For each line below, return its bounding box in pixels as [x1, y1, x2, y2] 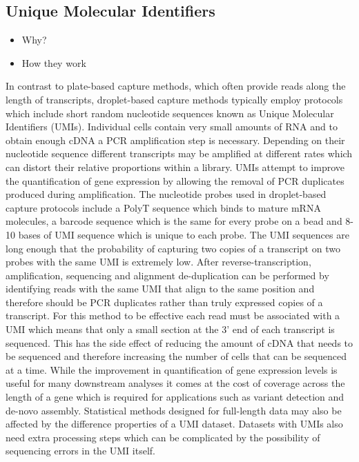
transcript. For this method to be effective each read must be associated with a [6, 308, 340, 323]
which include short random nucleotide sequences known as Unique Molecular [6, 106, 334, 120]
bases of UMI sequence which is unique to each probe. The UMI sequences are [18, 227, 349, 241]
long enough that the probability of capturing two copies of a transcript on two [6, 241, 340, 255]
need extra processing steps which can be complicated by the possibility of [6, 430, 320, 444]
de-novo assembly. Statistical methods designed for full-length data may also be [6, 403, 342, 417]
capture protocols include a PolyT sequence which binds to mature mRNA [6, 200, 321, 214]
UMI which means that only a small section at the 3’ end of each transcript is [6, 322, 335, 337]
